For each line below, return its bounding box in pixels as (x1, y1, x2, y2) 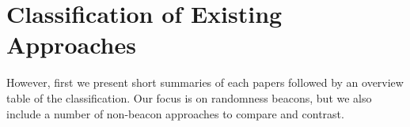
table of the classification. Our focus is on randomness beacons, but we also (6, 89, 372, 106)
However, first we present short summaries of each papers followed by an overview (6, 74, 404, 91)
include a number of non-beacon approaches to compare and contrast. (6, 105, 344, 121)
